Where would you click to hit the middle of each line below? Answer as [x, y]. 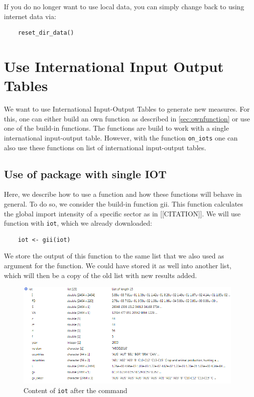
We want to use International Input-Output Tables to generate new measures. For [127, 109]
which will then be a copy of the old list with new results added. [101, 275]
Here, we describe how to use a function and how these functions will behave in [123, 194]
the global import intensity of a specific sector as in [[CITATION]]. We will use [122, 213]
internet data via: [30, 16]
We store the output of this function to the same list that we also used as [114, 256]
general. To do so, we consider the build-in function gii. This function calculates [124, 203]
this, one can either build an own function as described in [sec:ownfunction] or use [127, 118]
